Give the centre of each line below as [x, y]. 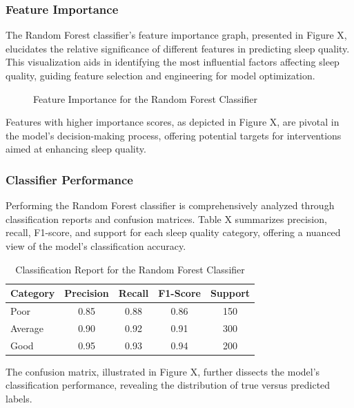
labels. [19, 398]
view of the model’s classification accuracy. [96, 245]
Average [27, 328]
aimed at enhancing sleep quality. [76, 149]
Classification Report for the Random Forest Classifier [130, 269]
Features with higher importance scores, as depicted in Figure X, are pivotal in [173, 122]
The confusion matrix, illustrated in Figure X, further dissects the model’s [163, 371]
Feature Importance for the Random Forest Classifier [145, 98]
